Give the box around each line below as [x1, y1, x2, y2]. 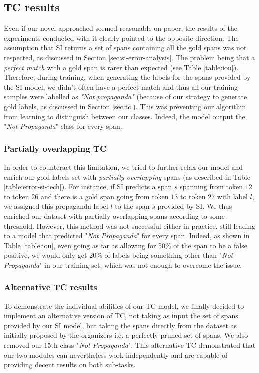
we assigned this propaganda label [4, 201, 108, 211]
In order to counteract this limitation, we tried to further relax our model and [4, 161, 243, 172]
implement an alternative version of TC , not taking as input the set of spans [4, 310, 238, 321]
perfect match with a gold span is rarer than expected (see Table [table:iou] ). [4, 62, 239, 72]
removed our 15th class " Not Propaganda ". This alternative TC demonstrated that [4, 340, 256, 350]
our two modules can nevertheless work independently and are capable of [4, 349, 228, 360]
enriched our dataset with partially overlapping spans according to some [4, 210, 225, 221]
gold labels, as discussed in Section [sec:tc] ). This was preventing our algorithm [4, 101, 246, 111]
